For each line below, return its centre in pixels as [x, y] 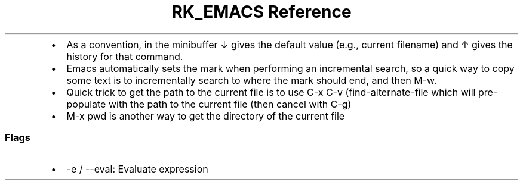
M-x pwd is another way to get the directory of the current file [206, 116]
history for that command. [125, 56]
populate [86, 104]
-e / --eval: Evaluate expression [137, 169]
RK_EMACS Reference [261, 12]
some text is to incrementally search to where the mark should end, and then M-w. [252, 80]
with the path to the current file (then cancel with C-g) [230, 104]
